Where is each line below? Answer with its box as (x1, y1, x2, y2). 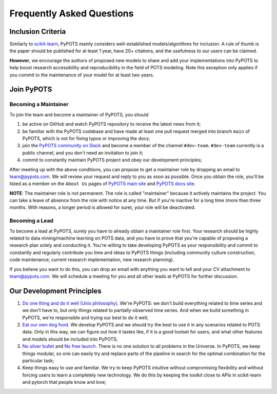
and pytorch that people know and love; (22, 379, 107, 385)
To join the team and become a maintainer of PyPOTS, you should (9, 111, 149, 117)
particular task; (22, 357, 54, 364)
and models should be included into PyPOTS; (22, 336, 118, 342)
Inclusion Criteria (9, 27, 66, 36)
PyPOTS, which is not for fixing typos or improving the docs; (22, 135, 150, 141)
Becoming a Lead (9, 217, 54, 224)
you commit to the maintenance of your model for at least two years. (9, 72, 154, 78)
